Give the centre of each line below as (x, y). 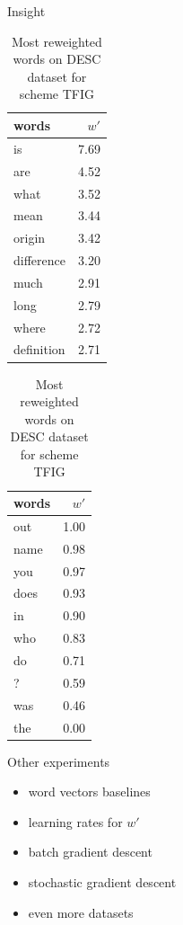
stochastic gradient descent (102, 881)
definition (39, 349)
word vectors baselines (89, 792)
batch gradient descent (90, 852)
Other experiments (59, 761)
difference (39, 260)
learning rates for (75, 821)
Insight (26, 11)
